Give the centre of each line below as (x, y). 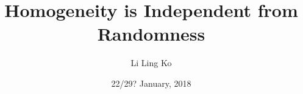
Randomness (151, 34)
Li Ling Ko (151, 63)
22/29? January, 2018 (151, 83)
